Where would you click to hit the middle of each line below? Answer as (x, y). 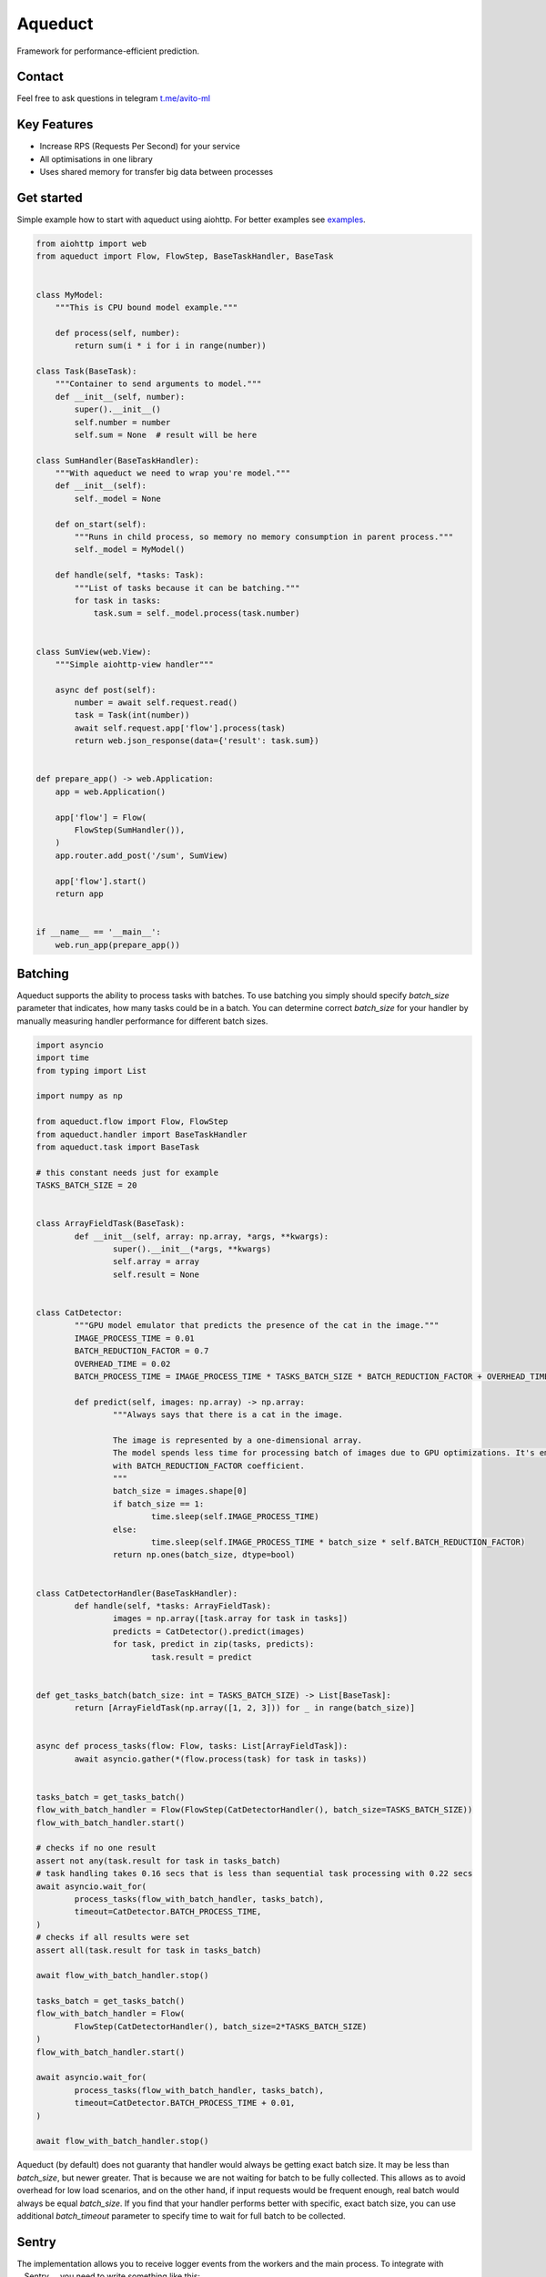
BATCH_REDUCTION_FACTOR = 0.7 (142, 1351)
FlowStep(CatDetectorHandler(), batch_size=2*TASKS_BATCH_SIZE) (221, 2026)
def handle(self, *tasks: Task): (130, 575)
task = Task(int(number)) (132, 715)
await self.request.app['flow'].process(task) (180, 728)
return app (79, 893)
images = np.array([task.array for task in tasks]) (230, 1618)
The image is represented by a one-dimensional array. (238, 1440)
